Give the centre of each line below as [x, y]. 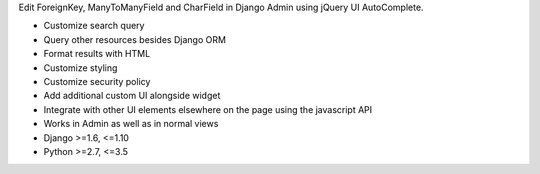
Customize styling [80, 67]
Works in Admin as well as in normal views [131, 124]
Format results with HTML [97, 54]
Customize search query [94, 26]
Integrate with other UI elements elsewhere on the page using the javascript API [208, 109]
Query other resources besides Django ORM [135, 39]
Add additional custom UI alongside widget [132, 96]
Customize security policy [97, 81]
